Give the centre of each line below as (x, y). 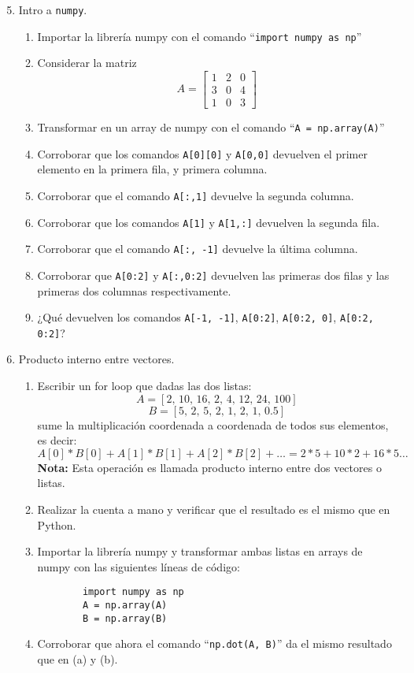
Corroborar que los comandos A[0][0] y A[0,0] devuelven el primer (202, 153)
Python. (57, 524)
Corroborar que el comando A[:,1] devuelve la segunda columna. (196, 195)
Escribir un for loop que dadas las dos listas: (144, 386)
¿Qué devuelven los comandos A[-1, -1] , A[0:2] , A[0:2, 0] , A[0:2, (205, 317)
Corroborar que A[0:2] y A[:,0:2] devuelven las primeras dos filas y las (213, 275)
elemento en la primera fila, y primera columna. (152, 169)
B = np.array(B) (125, 618)
